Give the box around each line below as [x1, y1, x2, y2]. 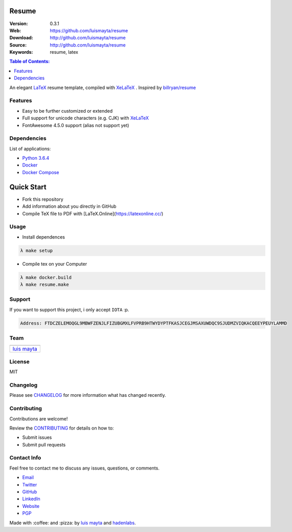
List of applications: [9, 145, 51, 152]
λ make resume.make [20, 282, 69, 288]
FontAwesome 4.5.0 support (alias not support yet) [22, 122, 129, 128]
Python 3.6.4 [22, 155, 50, 161]
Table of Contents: [9, 58, 50, 65]
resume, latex [50, 49, 79, 55]
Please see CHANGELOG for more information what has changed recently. [9, 392, 166, 398]
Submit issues [22, 434, 52, 440]
